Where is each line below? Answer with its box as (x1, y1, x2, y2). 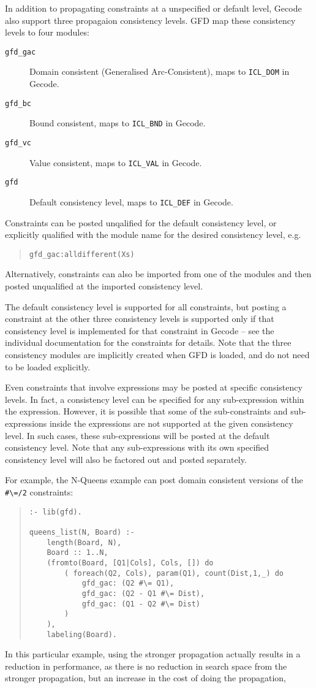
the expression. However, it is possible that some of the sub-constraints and (5, 405, 288, 418)
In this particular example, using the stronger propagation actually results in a (5, 648, 301, 660)
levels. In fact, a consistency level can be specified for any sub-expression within (5, 392, 304, 405)
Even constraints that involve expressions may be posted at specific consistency (5, 381, 303, 394)
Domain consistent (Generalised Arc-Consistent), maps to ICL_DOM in (29, 65, 290, 78)
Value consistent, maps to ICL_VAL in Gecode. (29, 156, 202, 169)
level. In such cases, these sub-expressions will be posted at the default (5, 429, 270, 441)
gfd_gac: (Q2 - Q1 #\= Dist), (81, 589, 205, 598)
